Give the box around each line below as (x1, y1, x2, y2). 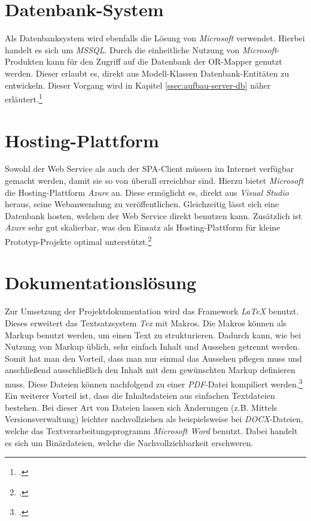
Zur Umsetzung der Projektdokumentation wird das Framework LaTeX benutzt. (5, 305, 299, 317)
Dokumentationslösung (5, 270, 197, 295)
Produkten (5, 55, 44, 68)
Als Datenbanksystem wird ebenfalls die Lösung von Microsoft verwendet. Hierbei (5, 32, 305, 44)
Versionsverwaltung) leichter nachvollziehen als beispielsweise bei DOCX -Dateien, (5, 413, 303, 425)
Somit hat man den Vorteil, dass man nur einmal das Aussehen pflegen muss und (5, 352, 302, 364)
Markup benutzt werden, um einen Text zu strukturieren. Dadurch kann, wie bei (5, 328, 301, 341)
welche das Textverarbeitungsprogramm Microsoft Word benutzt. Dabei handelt (5, 425, 298, 437)
